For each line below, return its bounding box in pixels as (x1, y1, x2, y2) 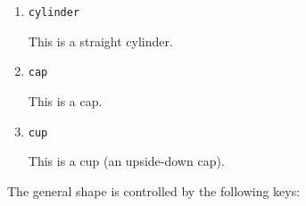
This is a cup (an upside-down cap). (28, 152, 225, 170)
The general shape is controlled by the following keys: (7, 181, 301, 200)
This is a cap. (28, 91, 103, 110)
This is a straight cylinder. (28, 31, 173, 50)
